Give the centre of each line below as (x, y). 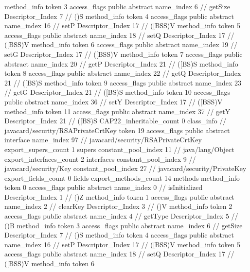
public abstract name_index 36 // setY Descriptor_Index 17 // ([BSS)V (114, 101)
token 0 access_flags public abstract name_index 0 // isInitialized (104, 187)
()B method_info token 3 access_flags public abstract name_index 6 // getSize (124, 225)
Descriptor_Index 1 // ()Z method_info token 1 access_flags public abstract (119, 196)
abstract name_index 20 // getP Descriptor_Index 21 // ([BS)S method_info (121, 63)
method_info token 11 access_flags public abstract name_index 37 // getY (117, 111)
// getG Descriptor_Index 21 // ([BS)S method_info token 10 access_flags (117, 92)
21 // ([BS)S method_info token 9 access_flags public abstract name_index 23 (123, 82)
